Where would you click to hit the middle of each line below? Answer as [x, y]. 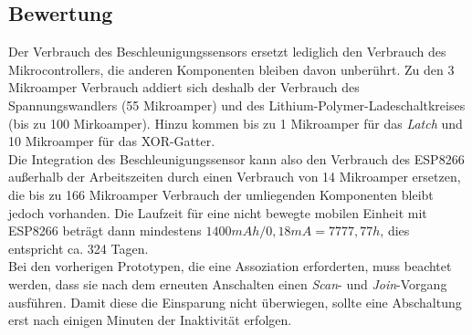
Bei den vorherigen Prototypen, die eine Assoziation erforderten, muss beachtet [230, 266]
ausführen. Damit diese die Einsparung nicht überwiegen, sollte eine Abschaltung [235, 302]
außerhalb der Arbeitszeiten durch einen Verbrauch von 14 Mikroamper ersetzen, [235, 177]
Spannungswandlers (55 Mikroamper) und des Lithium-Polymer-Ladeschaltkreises [237, 105]
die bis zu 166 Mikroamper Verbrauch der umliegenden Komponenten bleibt [221, 194]
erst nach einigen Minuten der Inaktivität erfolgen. [150, 320]
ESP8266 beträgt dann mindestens [105, 230]
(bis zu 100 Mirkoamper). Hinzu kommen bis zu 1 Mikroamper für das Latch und [236, 123]
